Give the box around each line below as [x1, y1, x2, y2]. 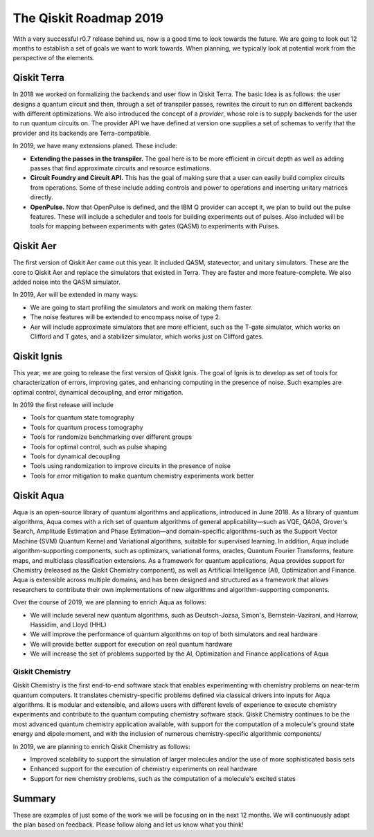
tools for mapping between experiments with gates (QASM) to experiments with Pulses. [30, 222, 280, 231]
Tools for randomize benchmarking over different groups [30, 433, 193, 441]
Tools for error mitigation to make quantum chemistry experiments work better [30, 471, 254, 480]
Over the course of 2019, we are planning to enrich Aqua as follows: [12, 598, 207, 606]
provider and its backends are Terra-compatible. [12, 129, 152, 137]
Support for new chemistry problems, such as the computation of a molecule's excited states [30, 774, 296, 782]
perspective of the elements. [12, 54, 95, 62]
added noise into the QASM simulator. [12, 278, 121, 286]
